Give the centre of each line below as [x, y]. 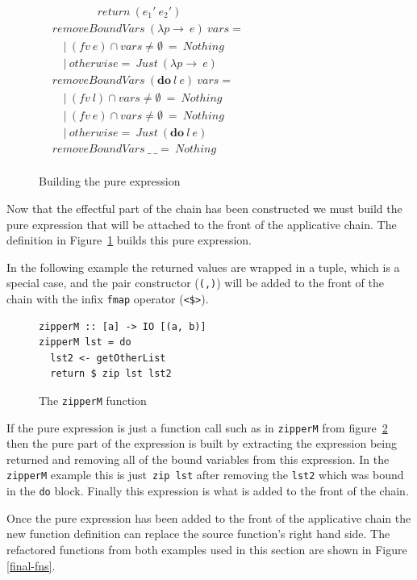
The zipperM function [93, 400]
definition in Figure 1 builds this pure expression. [129, 240]
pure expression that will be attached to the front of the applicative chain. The [202, 224]
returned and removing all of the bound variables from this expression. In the [198, 459]
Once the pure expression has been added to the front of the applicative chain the [209, 517]
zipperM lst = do [85, 342]
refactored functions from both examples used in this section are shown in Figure [207, 549]
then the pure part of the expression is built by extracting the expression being [202, 443]
